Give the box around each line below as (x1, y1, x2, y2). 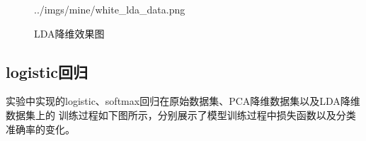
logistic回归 (6, 60, 88, 82)
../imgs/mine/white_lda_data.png (34, 2, 185, 16)
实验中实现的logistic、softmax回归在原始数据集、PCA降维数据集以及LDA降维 (6, 94, 360, 108)
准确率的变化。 (6, 121, 75, 136)
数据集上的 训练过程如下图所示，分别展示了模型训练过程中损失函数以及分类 (6, 107, 356, 122)
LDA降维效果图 (34, 26, 105, 40)
